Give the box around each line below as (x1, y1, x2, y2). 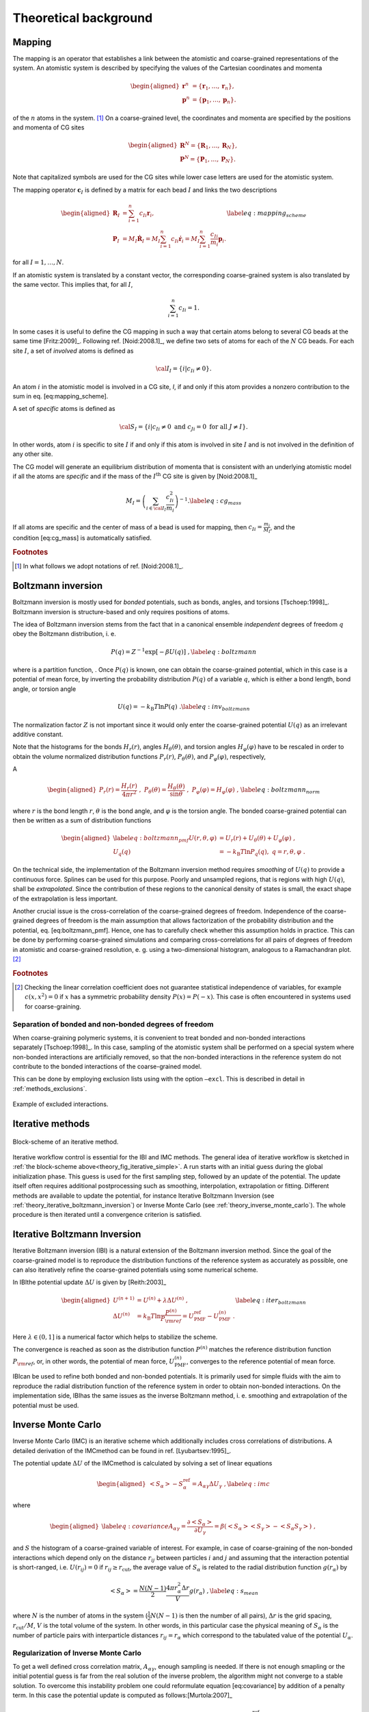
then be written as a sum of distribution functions (12, 816, 152, 824)
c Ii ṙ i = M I (171, 235, 200, 244)
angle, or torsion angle (12, 685, 77, 693)
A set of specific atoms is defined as (12, 405, 115, 413)
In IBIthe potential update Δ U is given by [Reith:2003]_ (12, 1278, 167, 1287)
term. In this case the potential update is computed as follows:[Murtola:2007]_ (12, 1691, 232, 1700)
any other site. (12, 450, 53, 458)
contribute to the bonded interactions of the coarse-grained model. (12, 1062, 202, 1071)
